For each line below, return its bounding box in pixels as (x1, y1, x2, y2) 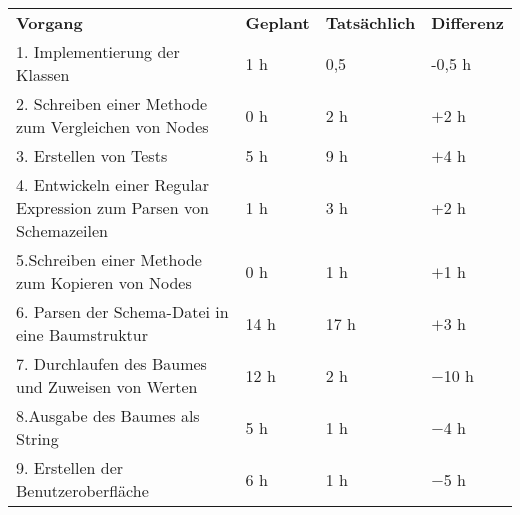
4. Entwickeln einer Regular (16, 173, 209, 196)
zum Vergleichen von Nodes (16, 115, 209, 138)
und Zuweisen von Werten (16, 375, 198, 398)
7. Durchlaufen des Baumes (16, 352, 207, 375)
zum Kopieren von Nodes (16, 271, 192, 294)
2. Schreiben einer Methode (16, 92, 208, 115)
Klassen (16, 63, 70, 86)
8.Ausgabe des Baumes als (16, 404, 200, 427)
